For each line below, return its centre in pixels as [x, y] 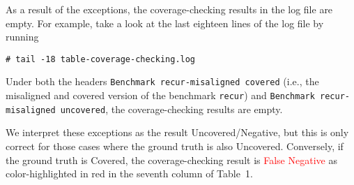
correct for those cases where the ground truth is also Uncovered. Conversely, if [175, 146]
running [22, 37]
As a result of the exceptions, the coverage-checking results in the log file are [169, 9]
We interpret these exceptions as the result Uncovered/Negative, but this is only [177, 132]
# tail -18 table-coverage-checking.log [101, 59]
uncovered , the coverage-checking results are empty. [171, 109]
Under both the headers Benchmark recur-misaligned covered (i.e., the [162, 81]
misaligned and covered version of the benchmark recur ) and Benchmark [160, 95]
